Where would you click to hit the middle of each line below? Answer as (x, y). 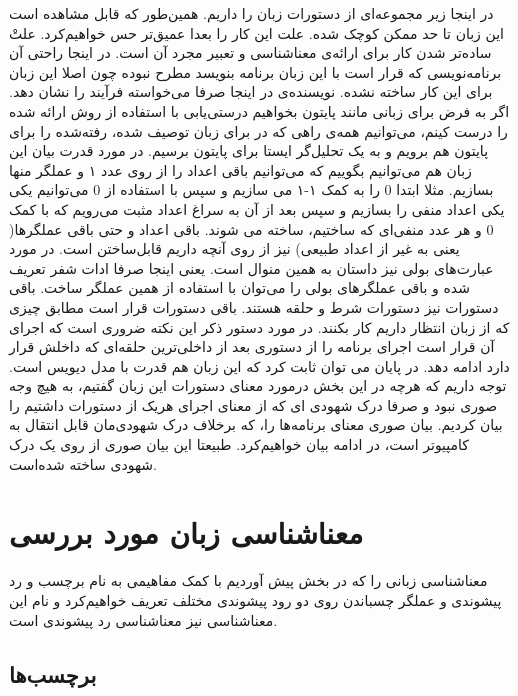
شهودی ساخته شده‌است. (83, 463)
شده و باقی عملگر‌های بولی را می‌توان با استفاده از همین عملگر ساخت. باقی (239, 287)
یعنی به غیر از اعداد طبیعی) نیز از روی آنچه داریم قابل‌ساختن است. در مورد (234, 248)
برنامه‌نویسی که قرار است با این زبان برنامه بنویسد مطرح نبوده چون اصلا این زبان (255, 71)
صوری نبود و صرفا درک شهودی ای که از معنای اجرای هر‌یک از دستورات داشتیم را (253, 404)
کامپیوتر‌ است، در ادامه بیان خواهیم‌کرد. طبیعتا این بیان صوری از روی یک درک (239, 444)
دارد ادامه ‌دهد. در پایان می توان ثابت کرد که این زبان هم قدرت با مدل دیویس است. (259, 365)
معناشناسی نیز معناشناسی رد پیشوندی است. (143, 619)
